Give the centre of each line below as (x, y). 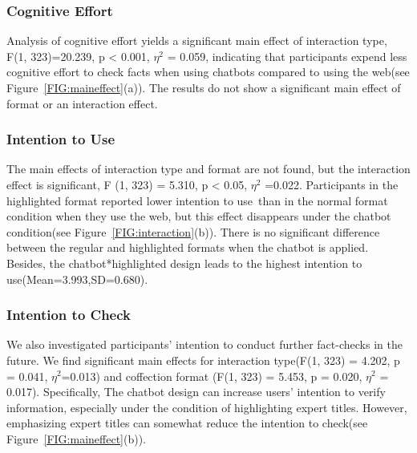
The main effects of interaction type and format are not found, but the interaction (208, 169)
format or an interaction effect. (82, 103)
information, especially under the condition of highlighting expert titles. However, (207, 407)
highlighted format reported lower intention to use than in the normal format (197, 200)
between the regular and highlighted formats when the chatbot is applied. (188, 247)
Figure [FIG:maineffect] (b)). (77, 438)
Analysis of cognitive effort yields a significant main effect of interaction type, (197, 40)
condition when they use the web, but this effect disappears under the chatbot (199, 216)
